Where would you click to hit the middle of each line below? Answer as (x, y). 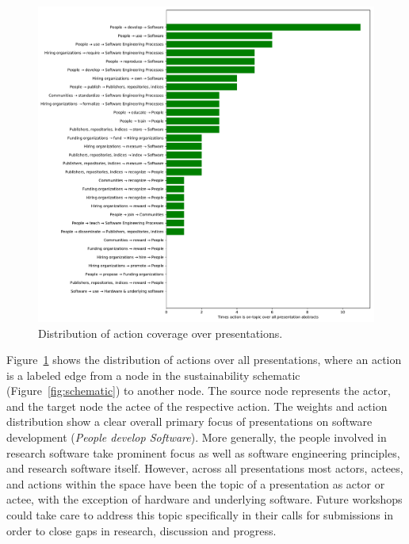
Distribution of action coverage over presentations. (161, 333)
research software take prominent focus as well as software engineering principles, (203, 452)
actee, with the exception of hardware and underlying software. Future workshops (204, 499)
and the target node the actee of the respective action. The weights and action (197, 406)
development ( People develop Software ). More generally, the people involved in (197, 437)
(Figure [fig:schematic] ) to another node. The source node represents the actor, (199, 391)
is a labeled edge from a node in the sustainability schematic (153, 375)
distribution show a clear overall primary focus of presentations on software (189, 421)
